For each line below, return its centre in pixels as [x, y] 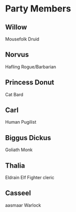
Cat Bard [14, 94]
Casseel [18, 193]
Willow [16, 27]
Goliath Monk [19, 150]
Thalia [15, 165]
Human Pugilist [21, 122]
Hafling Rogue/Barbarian [31, 67]
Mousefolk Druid [22, 39]
